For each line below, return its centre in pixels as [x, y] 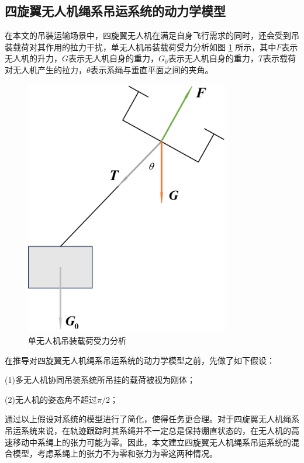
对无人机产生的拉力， [46, 69]
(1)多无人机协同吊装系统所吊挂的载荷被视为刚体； [100, 380]
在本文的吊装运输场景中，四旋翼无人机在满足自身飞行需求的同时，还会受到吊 [152, 35]
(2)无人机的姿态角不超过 [51, 399]
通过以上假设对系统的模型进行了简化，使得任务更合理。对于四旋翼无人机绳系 [152, 419]
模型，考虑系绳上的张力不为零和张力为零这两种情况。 [115, 453]
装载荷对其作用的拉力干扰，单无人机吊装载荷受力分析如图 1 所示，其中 [141, 46]
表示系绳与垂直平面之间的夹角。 [152, 69]
